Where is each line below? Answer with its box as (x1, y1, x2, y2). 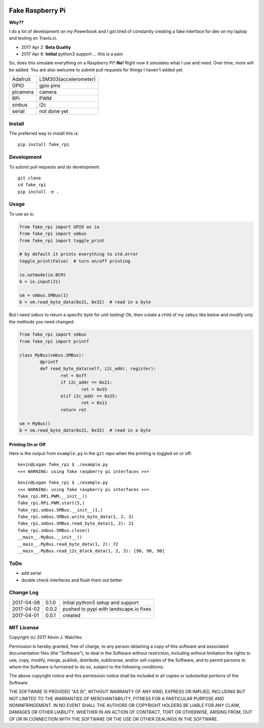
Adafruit (12, 76, 31, 83)
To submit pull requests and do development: (9, 164, 100, 170)
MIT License (9, 624, 39, 631)
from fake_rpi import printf (19, 339, 89, 344)
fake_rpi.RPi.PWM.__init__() (18, 493, 88, 499)
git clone (18, 175, 41, 181)
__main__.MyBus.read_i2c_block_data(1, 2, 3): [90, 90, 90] (18, 548, 165, 554)
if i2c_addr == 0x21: (60, 380, 112, 385)
